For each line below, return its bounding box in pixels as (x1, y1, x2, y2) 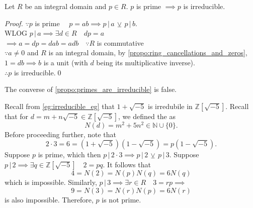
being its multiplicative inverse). (96, 57, 195, 67)
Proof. (5, 18, 23, 28)
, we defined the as (118, 111, 176, 121)
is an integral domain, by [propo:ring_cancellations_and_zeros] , (48, 47, 247, 58)
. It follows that (103, 159, 151, 170)
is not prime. (102, 194, 141, 204)
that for (5, 111, 29, 121)
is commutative (97, 37, 144, 48)
